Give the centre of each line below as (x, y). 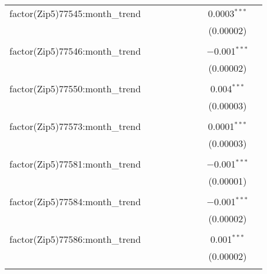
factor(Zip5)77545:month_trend (75, 13)
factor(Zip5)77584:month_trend (75, 201)
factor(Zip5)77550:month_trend (75, 88)
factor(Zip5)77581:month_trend (75, 164)
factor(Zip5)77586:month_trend (75, 239)
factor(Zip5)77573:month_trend (75, 126)
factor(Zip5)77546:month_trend (75, 51)
